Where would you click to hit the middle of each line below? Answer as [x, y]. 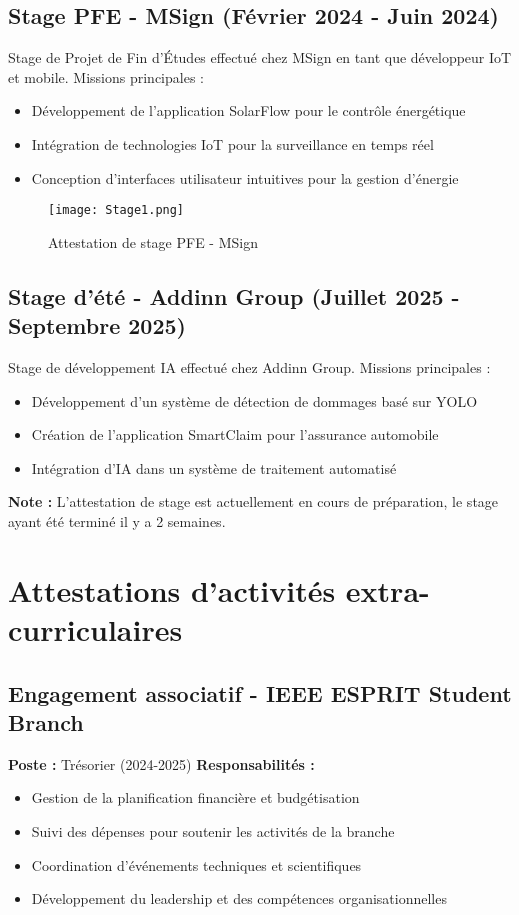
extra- [387, 589]
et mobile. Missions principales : [106, 76]
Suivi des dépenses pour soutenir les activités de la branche [213, 830]
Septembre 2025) [97, 325]
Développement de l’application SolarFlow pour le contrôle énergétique [248, 110]
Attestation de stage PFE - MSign [153, 241]
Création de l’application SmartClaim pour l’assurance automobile [235, 434]
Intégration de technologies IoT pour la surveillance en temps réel [232, 143]
